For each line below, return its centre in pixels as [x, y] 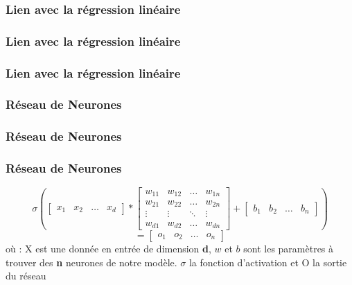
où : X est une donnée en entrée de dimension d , [108, 248]
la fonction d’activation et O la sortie [268, 262]
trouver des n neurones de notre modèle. [91, 262]
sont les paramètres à [289, 248]
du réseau [26, 276]
